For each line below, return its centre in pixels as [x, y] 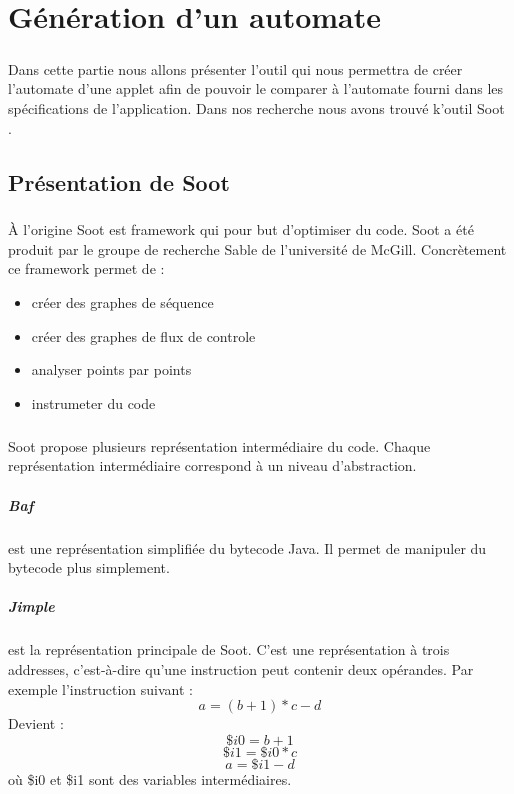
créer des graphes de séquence [122, 302]
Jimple [31, 606]
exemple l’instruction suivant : [100, 688]
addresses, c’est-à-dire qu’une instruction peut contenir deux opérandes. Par [241, 668]
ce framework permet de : [86, 268]
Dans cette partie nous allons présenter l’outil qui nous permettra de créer [235, 68]
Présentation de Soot [119, 181]
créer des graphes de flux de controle [143, 335]
